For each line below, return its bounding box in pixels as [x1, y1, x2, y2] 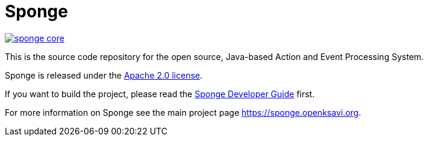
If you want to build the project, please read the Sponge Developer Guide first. [5, 88, 315, 99]
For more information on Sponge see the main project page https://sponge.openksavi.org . [5, 107, 361, 118]
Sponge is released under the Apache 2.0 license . [5, 70, 203, 80]
